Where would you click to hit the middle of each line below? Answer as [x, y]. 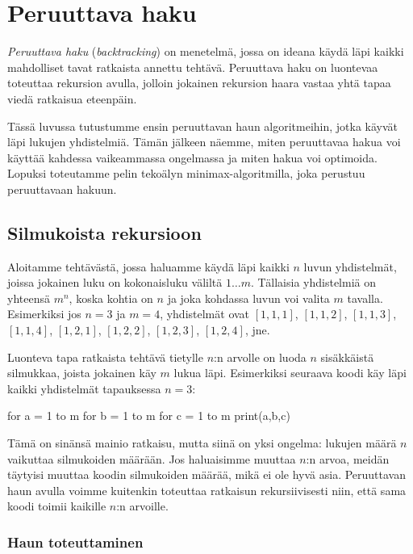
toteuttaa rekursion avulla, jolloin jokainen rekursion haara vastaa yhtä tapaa [199, 83]
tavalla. [365, 298]
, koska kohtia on [111, 298]
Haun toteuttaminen [75, 541]
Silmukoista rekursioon [104, 232]
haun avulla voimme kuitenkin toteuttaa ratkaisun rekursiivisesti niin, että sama [207, 490]
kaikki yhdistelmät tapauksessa [84, 388]
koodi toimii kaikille [57, 506]
